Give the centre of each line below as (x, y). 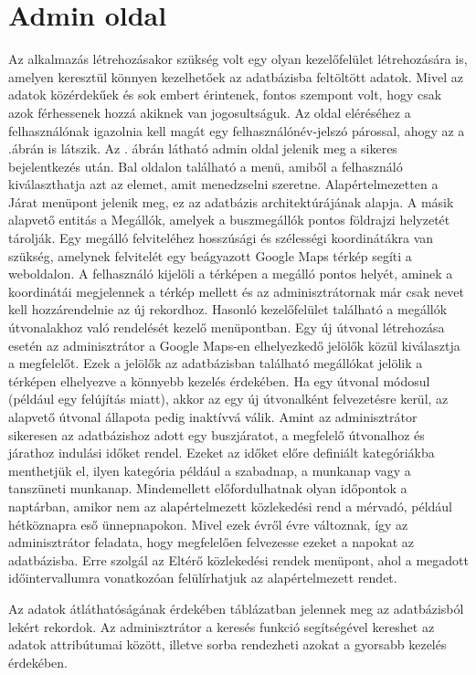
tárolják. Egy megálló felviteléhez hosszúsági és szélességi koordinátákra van (221, 238)
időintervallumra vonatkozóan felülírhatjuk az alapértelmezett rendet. (203, 578)
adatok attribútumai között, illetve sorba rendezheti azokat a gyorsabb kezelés (227, 644)
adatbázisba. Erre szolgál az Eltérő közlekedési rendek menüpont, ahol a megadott (238, 559)
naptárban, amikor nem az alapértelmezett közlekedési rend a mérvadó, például (230, 506)
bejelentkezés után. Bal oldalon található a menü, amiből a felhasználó (206, 166)
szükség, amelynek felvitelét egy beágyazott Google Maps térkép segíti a (210, 255)
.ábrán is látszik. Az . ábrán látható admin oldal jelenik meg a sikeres (203, 148)
